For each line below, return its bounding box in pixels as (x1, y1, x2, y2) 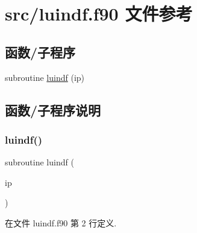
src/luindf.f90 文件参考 (5, 1, 193, 26)
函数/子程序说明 (5, 100, 101, 119)
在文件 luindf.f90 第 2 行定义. (5, 216, 117, 229)
